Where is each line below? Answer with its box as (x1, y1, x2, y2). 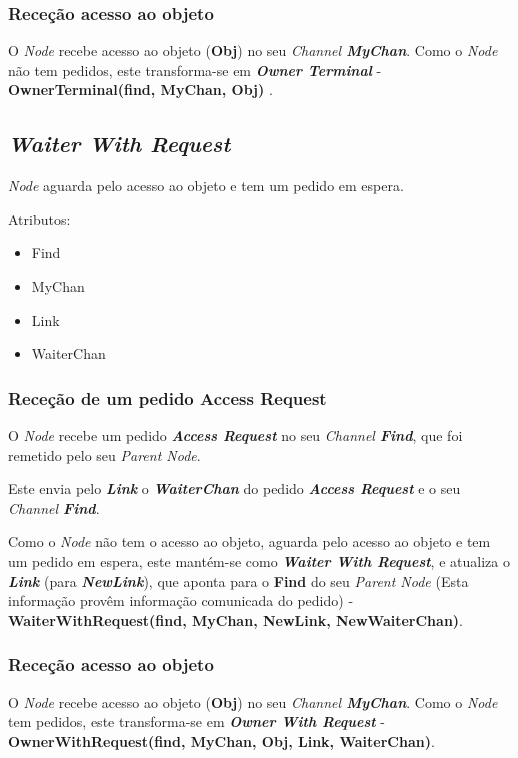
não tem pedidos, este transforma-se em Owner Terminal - (8, 59, 382, 80)
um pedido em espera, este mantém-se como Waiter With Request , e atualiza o (8, 550, 510, 571)
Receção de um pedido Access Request (8, 385, 327, 410)
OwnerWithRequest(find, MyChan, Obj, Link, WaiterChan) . (8, 730, 435, 751)
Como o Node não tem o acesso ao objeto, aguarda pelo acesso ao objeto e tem (8, 531, 491, 552)
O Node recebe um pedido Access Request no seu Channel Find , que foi (8, 424, 463, 445)
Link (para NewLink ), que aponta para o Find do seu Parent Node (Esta (8, 570, 469, 591)
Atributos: (8, 208, 71, 229)
